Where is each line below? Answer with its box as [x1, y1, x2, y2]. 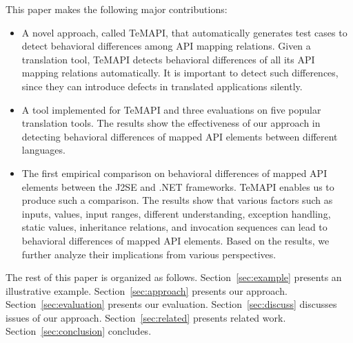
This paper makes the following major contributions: [6, 2, 228, 16]
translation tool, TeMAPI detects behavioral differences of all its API [21, 52, 315, 66]
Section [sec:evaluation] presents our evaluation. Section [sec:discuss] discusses [6, 297, 337, 311]
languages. [21, 143, 65, 157]
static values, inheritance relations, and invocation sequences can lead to [21, 220, 327, 234]
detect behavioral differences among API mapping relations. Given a [21, 39, 311, 53]
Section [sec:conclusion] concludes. [6, 324, 152, 338]
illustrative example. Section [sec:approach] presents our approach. [6, 283, 288, 298]
